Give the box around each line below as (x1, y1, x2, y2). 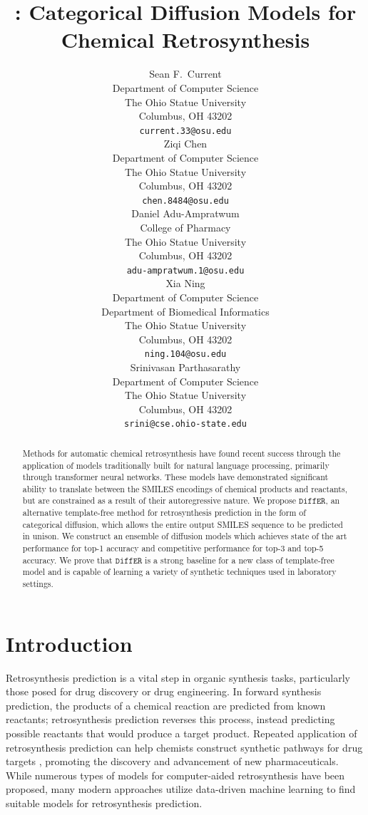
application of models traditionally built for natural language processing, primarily (22, 459, 329, 471)
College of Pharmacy (140, 219, 231, 234)
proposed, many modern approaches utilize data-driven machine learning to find (6, 782, 356, 796)
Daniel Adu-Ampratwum (131, 206, 240, 221)
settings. (22, 578, 53, 590)
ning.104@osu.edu (144, 349, 227, 360)
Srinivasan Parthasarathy (130, 360, 241, 375)
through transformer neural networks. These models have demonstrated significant (22, 471, 329, 483)
